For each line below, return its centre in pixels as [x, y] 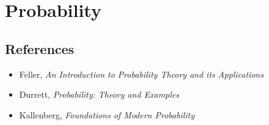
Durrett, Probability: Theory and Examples [99, 94]
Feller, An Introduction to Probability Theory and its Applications [142, 74]
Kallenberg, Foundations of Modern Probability [107, 114]
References [40, 48]
